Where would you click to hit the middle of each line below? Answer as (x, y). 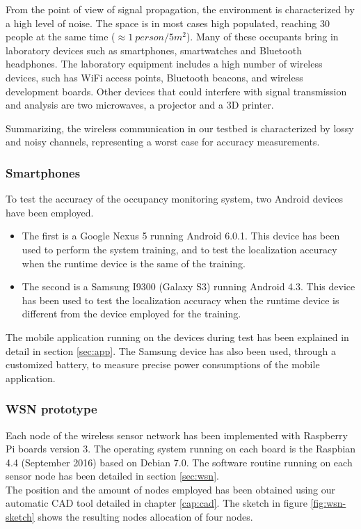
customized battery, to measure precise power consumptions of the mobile (163, 364)
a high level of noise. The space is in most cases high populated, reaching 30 (168, 23)
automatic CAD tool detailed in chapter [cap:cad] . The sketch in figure (157, 503)
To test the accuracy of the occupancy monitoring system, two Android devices (174, 199)
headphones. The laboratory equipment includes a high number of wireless (164, 64)
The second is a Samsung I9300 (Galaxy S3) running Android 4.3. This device (188, 286)
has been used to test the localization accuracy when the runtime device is (180, 300)
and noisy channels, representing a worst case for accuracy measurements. (163, 142)
